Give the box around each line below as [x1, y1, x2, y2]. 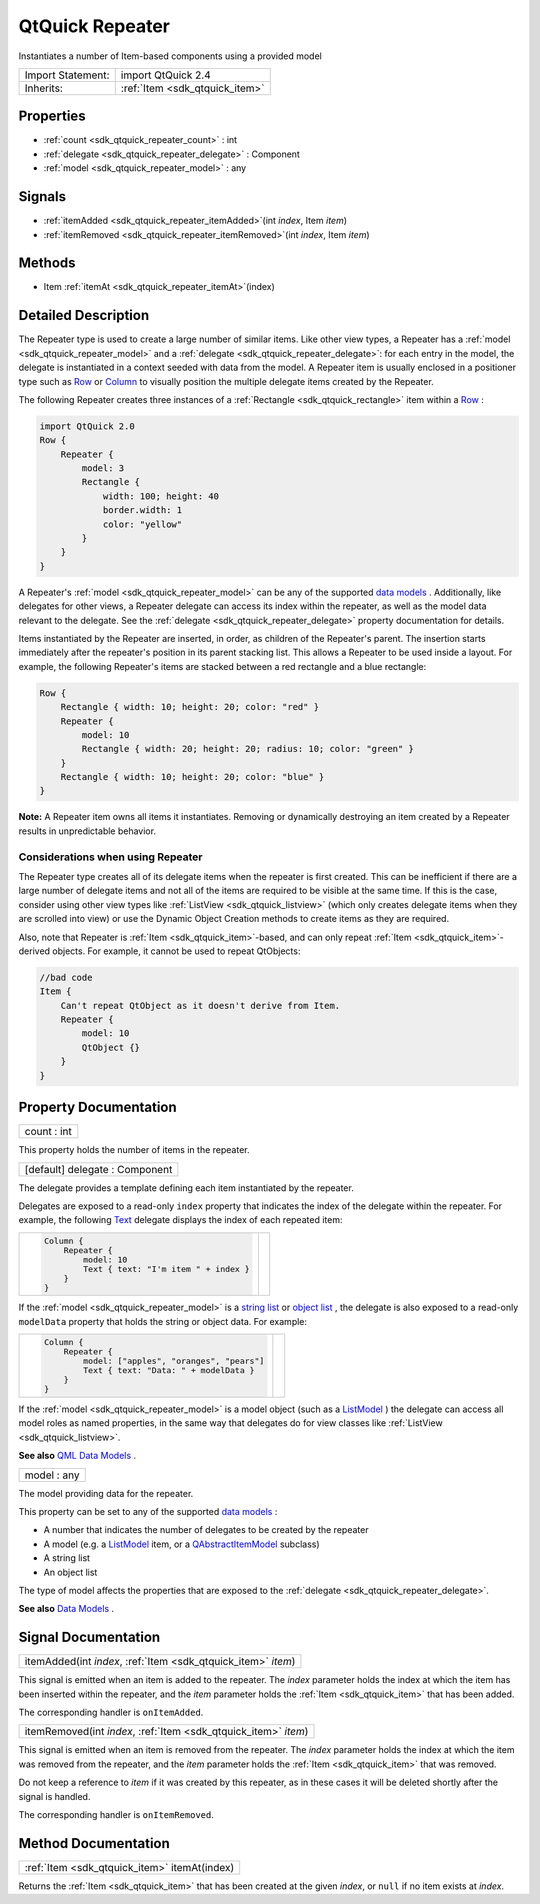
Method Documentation [18, 1835, 170, 1852]
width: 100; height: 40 [102, 490, 220, 502]
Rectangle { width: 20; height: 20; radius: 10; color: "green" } [81, 743, 415, 755]
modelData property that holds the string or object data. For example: [18, 1315, 308, 1327]
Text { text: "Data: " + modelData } [83, 1365, 255, 1376]
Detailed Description [18, 307, 150, 324]
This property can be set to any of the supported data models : [18, 1506, 278, 1517]
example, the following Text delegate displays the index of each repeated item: [18, 1214, 343, 1226]
